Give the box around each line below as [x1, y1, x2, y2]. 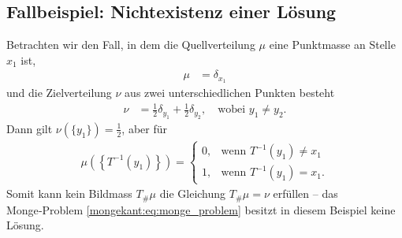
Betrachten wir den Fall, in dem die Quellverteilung [6, 36, 255, 53]
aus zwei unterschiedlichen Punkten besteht [125, 84, 335, 101]
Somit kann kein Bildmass [6, 185, 132, 202]
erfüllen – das [273, 185, 338, 202]
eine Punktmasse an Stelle [269, 36, 396, 53]
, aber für [121, 120, 167, 136]
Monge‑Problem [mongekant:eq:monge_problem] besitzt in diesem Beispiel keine [6, 201, 396, 218]
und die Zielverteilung [6, 84, 112, 101]
